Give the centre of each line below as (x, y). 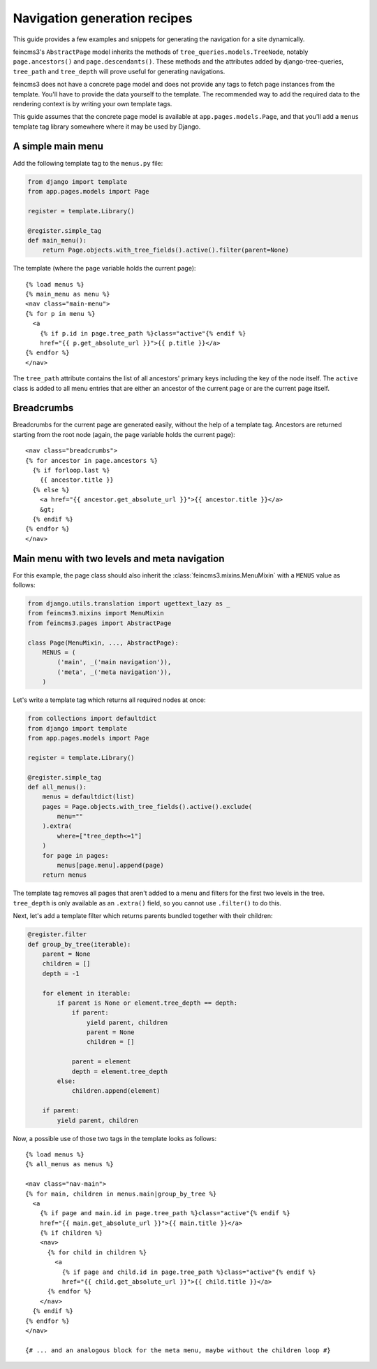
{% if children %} (71, 1233)
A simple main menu (58, 146)
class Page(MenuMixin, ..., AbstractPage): (103, 643)
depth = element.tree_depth (119, 1071)
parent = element (101, 1062)
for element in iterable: (87, 993)
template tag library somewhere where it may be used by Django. (107, 127)
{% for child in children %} (97, 1252)
